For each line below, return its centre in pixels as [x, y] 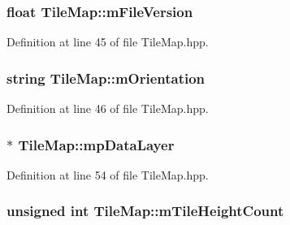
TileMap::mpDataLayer [96, 144]
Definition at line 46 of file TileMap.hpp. [108, 108]
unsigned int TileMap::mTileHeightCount [145, 211]
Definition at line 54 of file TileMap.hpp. [108, 174]
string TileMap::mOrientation [106, 78]
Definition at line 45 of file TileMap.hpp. [108, 42]
